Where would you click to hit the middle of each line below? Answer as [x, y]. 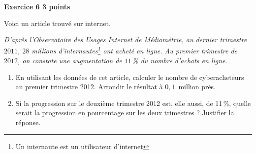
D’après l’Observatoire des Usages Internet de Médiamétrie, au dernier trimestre [126, 39]
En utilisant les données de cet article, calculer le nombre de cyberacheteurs [130, 77]
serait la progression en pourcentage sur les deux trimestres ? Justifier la [125, 113]
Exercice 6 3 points [37, 6]
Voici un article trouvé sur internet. [57, 23]
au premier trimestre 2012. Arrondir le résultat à [89, 87]
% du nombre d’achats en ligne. [180, 61]
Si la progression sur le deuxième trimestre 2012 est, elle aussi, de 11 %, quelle [133, 103]
